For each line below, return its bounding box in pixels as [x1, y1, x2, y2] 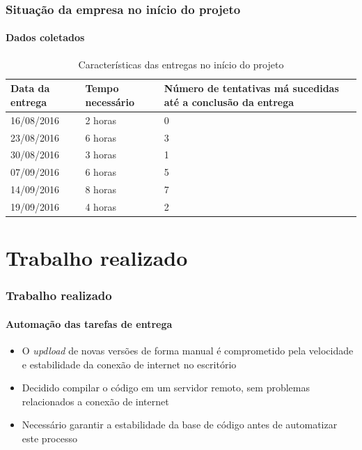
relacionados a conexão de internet [22, 393, 169, 408]
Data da [10, 81, 50, 96]
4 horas [85, 199, 116, 213]
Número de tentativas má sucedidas [164, 81, 339, 96]
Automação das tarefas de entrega [6, 316, 173, 331]
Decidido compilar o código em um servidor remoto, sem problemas [22, 380, 310, 395]
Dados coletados [6, 30, 85, 45]
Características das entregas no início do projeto [78, 57, 284, 71]
